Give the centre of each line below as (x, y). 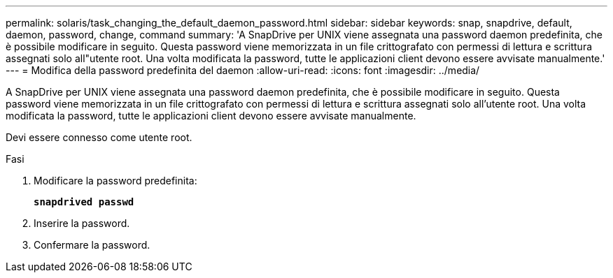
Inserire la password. (82, 223)
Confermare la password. (92, 245)
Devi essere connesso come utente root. (99, 137)
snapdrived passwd (84, 202)
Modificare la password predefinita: (115, 181)
